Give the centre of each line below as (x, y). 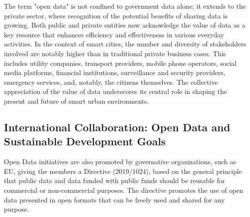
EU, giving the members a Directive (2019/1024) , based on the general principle (123, 171)
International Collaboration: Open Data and (117, 127)
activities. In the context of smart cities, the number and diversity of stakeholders (125, 44)
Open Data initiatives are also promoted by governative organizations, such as (120, 162)
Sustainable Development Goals (85, 141)
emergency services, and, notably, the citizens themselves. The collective (111, 82)
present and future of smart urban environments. (77, 101)
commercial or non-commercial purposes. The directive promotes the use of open (124, 190)
